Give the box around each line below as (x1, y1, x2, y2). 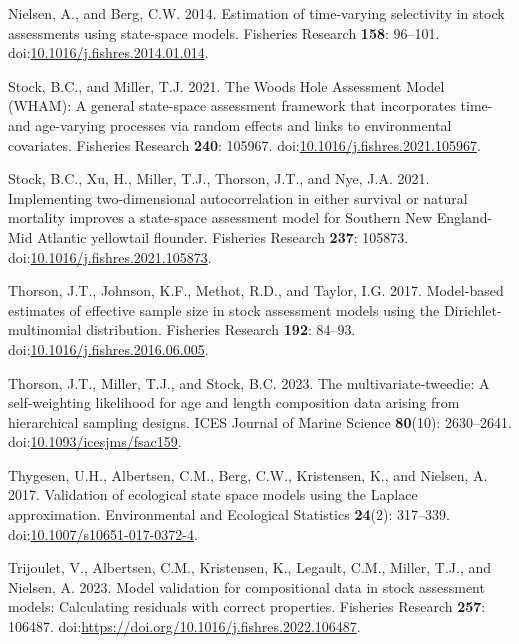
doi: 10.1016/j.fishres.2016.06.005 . (8, 338, 209, 359)
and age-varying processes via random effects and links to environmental (8, 114, 452, 135)
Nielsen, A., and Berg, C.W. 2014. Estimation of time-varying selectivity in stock (8, 3, 505, 23)
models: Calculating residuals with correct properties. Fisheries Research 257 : (8, 596, 486, 617)
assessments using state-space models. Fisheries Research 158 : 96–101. (8, 22, 440, 43)
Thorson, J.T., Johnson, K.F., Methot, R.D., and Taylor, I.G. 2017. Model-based (8, 280, 504, 301)
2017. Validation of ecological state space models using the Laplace (8, 484, 418, 505)
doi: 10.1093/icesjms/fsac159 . (8, 431, 182, 452)
